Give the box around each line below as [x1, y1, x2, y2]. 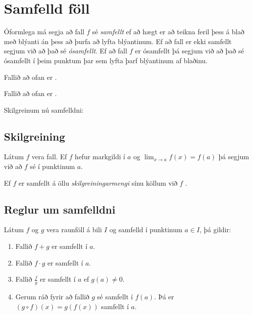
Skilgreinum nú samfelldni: [4, 104, 84, 115]
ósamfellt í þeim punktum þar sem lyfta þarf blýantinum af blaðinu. [4, 55, 208, 65]
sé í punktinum [30, 161, 75, 171]
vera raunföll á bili [46, 224, 102, 235]
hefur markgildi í [74, 151, 125, 162]
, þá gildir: [200, 224, 231, 235]
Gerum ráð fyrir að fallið [15, 291, 90, 302]
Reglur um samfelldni [4, 201, 115, 217]
